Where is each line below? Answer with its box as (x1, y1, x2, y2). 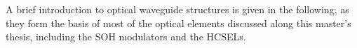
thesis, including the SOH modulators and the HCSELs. (6, 29, 246, 44)
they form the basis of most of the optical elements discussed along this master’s (6, 15, 351, 30)
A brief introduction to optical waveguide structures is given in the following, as (6, 2, 349, 16)
